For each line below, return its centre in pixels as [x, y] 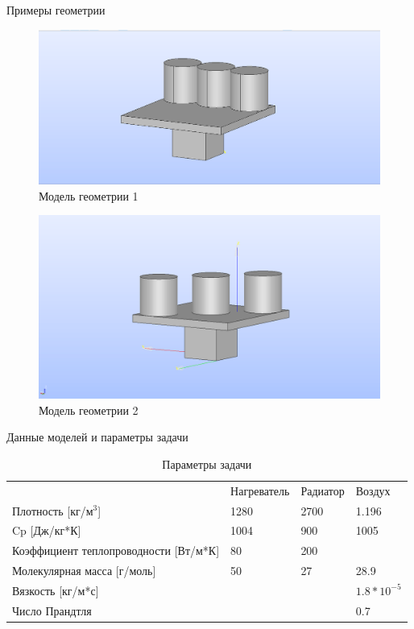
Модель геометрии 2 [89, 410]
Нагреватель [260, 490]
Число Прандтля [52, 610]
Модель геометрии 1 [89, 195]
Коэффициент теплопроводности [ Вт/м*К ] [116, 550]
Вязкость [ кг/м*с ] [56, 590]
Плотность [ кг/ [49, 510]
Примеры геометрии [56, 10]
